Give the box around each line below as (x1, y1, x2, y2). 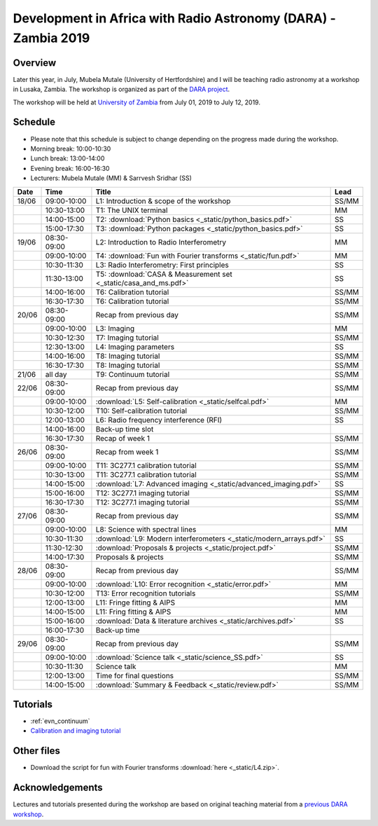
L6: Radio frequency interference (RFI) (95, 415, 223, 425)
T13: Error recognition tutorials (95, 588, 196, 598)
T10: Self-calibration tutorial (95, 406, 188, 415)
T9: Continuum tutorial (95, 369, 170, 379)
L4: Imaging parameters (95, 342, 175, 352)
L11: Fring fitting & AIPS (95, 607, 171, 617)
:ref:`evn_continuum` (30, 717, 90, 725)
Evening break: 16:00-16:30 (30, 164, 110, 172)
